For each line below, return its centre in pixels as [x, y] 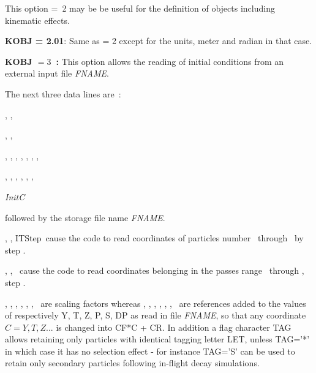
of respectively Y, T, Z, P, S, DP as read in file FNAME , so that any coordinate [156, 315]
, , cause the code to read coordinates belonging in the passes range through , [155, 270]
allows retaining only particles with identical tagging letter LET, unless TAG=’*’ [157, 339]
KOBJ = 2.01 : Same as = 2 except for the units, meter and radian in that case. [159, 41]
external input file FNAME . [57, 73]
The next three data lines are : [63, 93]
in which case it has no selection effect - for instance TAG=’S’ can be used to [150, 351]
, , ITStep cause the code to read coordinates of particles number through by [154, 238]
